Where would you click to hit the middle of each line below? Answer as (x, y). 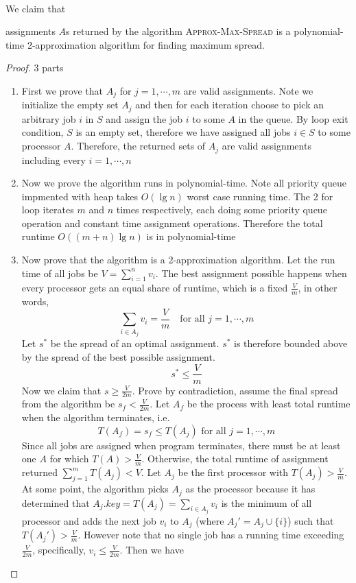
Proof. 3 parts (35, 68)
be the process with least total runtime (269, 404)
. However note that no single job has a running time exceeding (211, 535)
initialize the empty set (70, 105)
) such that (311, 520)
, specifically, (59, 550)
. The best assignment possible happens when (251, 273)
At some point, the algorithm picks (95, 489)
